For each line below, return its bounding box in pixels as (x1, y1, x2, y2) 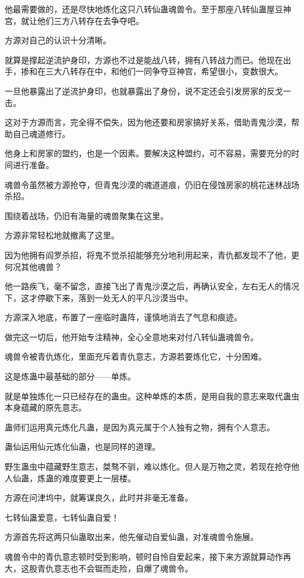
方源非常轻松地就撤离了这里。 (5, 229, 119, 241)
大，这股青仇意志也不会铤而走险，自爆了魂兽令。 (5, 562, 193, 574)
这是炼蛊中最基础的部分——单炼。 (5, 370, 136, 382)
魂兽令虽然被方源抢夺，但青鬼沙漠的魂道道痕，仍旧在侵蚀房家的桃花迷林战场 (5, 178, 299, 190)
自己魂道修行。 (12, 127, 70, 139)
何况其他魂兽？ (5, 260, 62, 272)
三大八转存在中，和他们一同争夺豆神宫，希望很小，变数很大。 (45, 65, 283, 77)
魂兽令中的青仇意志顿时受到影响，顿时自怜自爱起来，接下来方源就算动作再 (5, 550, 291, 562)
